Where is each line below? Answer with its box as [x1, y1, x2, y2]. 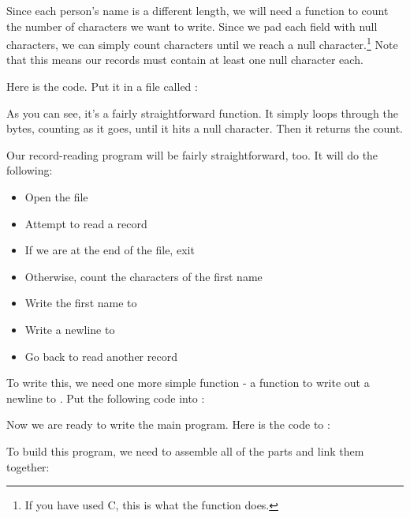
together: [6, 458, 50, 475]
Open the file [24, 189, 88, 205]
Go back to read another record [24, 347, 177, 364]
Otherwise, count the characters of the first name [24, 268, 263, 284]
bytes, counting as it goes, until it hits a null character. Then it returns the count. [6, 120, 403, 137]
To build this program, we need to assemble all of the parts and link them [6, 442, 364, 459]
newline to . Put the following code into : [6, 389, 205, 406]
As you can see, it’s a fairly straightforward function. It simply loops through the [6, 104, 398, 121]
